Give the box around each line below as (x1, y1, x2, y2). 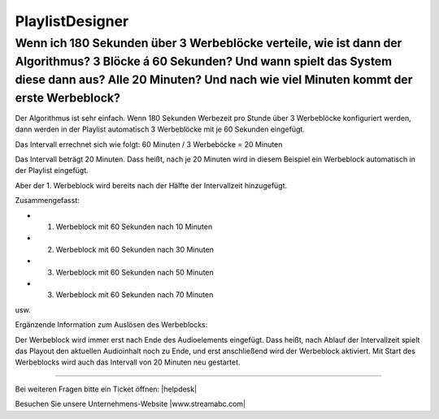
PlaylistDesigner (15, 12, 129, 30)
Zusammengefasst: (15, 196, 80, 205)
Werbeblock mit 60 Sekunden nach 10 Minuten (55, 222, 213, 231)
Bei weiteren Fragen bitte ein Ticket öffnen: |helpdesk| (15, 384, 198, 394)
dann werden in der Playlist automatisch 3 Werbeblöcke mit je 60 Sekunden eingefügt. (15, 124, 305, 134)
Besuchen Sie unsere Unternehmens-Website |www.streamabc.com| (15, 399, 246, 409)
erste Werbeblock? (15, 90, 121, 105)
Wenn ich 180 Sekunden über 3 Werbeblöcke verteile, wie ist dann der (15, 36, 402, 50)
